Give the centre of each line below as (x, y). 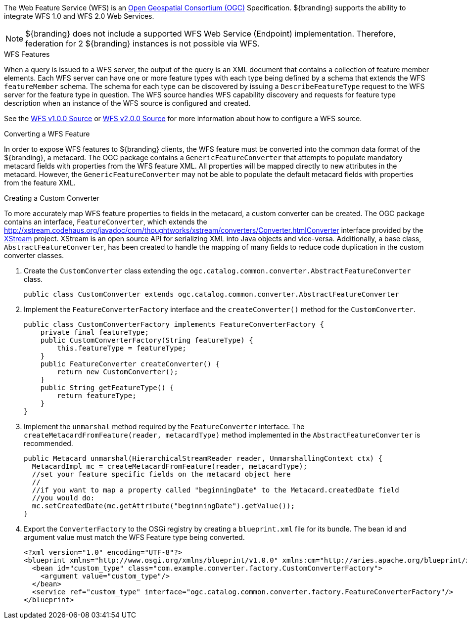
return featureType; (97, 396)
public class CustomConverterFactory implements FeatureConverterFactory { (174, 324)
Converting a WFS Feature (47, 134)
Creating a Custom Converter (52, 198)
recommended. (48, 443)
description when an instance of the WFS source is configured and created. (127, 103)
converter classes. (34, 255)
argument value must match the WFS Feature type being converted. (134, 537)
